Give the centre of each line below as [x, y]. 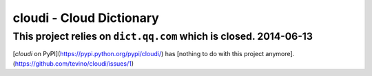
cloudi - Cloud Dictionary [86, 18]
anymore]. [280, 54]
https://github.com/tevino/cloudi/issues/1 [73, 63]
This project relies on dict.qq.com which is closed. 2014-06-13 [163, 36]
